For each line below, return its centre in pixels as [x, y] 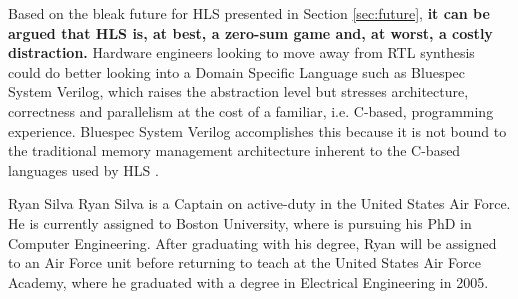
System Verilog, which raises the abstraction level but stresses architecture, [238, 91]
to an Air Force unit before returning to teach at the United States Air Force [244, 262]
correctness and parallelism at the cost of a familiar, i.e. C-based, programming [251, 110]
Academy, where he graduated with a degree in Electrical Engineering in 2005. [248, 281]
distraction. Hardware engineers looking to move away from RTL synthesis [241, 52]
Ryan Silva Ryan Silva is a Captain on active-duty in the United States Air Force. [259, 203]
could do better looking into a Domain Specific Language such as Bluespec [237, 71]
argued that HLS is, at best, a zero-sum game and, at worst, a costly [250, 32]
